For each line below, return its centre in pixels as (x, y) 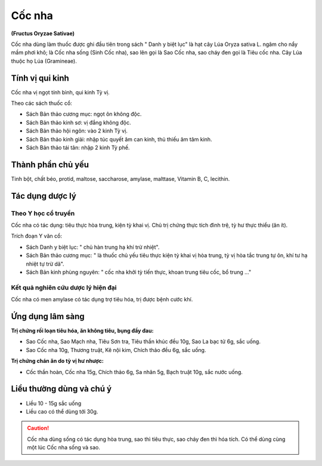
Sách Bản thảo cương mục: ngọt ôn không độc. (84, 114)
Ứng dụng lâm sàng (48, 316)
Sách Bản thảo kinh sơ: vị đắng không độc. (78, 122)
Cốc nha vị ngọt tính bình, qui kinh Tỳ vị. (60, 92)
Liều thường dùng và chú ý (61, 389)
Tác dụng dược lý (44, 196)
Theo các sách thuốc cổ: (42, 103)
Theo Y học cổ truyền (43, 213)
